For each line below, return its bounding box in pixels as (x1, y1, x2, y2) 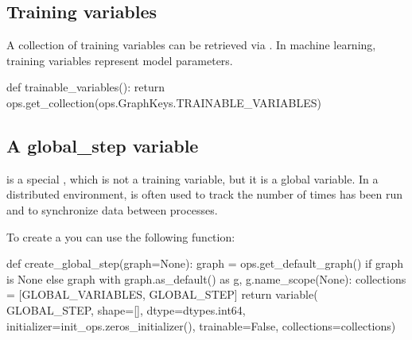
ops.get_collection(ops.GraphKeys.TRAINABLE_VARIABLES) (6, 94, 321, 110)
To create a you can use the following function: (6, 228, 235, 245)
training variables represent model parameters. (6, 52, 233, 68)
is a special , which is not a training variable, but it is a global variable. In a (6, 170, 379, 187)
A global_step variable (6, 133, 199, 157)
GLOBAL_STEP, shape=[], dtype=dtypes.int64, (6, 301, 246, 318)
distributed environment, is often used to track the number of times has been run (6, 186, 402, 203)
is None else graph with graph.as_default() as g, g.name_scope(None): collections (6, 270, 406, 287)
